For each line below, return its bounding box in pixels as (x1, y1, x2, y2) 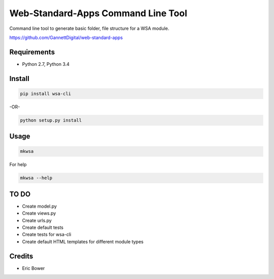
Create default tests (22, 224, 63, 230)
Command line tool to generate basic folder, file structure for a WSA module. (9, 25, 169, 31)
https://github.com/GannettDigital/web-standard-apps (9, 34, 123, 41)
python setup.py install (20, 117, 82, 123)
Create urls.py (22, 217, 52, 223)
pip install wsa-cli (20, 91, 71, 96)
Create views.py (22, 210, 56, 216)
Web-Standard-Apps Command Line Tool (9, 8, 187, 19)
